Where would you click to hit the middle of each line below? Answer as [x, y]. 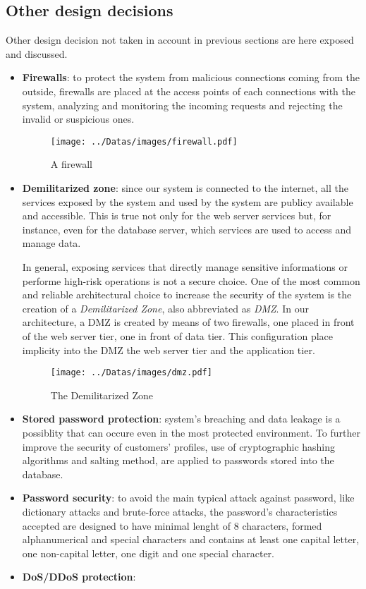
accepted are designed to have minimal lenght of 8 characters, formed [172, 525]
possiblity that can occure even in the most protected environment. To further [191, 432]
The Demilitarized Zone [102, 395]
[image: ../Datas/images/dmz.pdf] [131, 373]
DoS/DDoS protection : [79, 577]
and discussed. [37, 53]
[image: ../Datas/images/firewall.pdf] [144, 141]
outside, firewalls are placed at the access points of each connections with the [189, 91]
